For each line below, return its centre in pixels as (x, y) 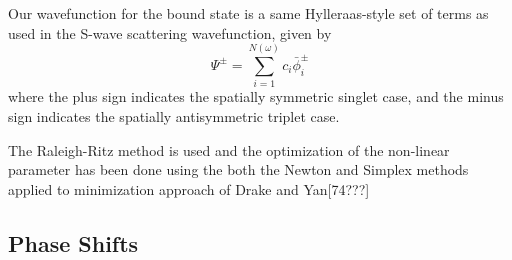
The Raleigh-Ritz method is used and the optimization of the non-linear (229, 149)
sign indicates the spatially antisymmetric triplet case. (174, 115)
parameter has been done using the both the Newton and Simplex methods (238, 169)
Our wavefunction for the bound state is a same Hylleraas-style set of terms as (248, 13)
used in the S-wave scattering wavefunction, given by (170, 32)
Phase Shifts (73, 242)
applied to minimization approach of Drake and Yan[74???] (189, 188)
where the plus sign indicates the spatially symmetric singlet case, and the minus (256, 96)
